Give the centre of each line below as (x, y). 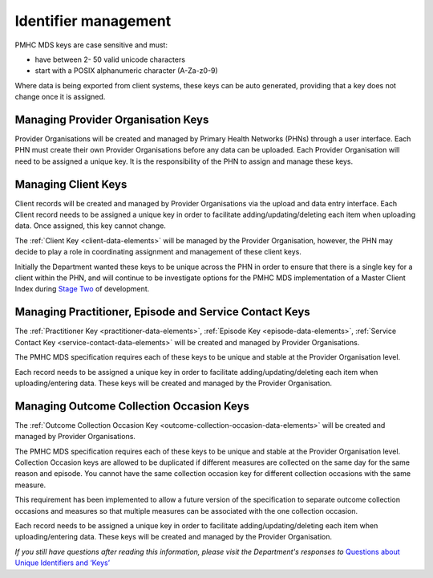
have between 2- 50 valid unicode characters (110, 59)
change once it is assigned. (60, 97)
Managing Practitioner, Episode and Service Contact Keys (162, 312)
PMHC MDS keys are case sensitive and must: (91, 45)
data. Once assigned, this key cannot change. (90, 226)
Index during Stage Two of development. (82, 289)
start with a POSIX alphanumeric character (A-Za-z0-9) (126, 71)
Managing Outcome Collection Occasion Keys (132, 406)
